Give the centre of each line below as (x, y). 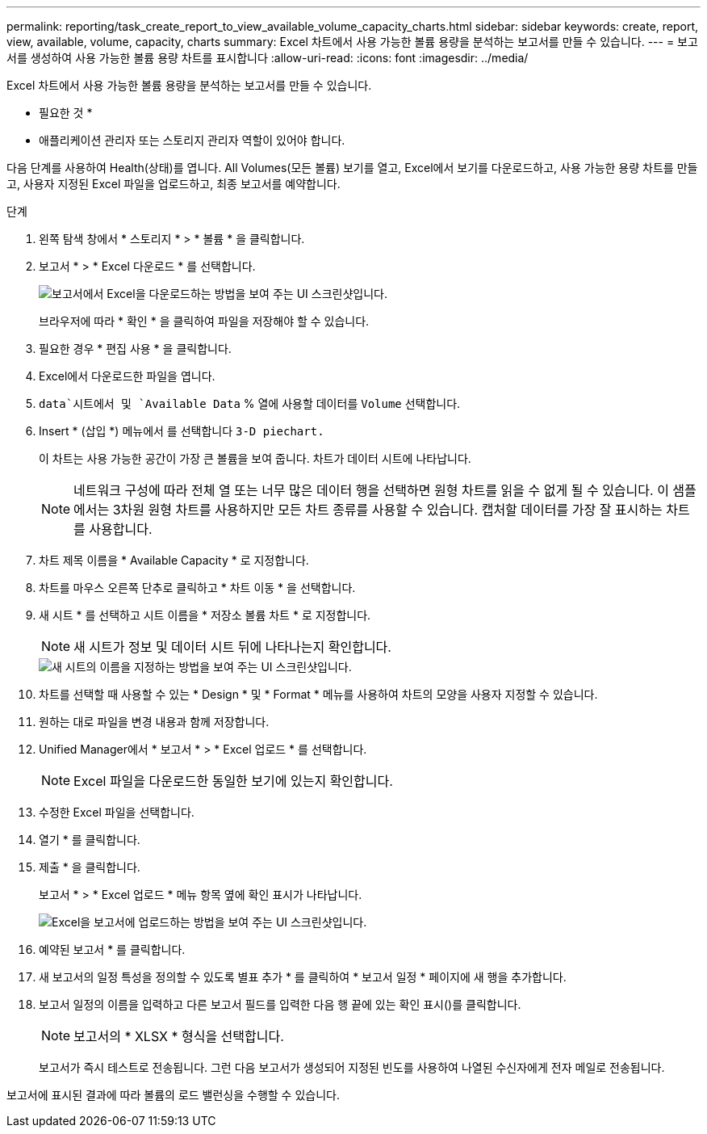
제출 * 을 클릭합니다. (90, 867)
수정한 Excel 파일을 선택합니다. (117, 812)
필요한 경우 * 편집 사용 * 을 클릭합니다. (135, 349)
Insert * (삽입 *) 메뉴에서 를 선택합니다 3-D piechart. (182, 431)
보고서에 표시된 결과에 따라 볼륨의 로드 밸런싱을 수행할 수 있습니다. (173, 1095)
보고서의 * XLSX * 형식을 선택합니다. (179, 1036)
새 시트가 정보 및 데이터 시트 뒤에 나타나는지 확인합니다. (232, 647)
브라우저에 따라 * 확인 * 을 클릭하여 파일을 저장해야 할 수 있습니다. (204, 321)
